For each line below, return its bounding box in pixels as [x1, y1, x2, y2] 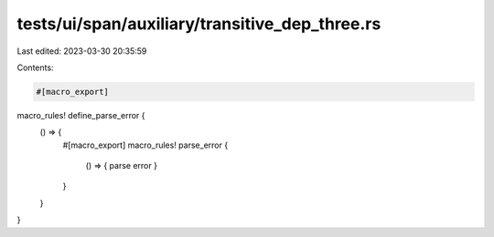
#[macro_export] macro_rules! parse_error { [62, 139, 229, 150]
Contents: [16, 62, 54, 73]
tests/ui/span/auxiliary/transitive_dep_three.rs [16, 14, 381, 34]
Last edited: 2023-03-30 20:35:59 [16, 46, 147, 57]
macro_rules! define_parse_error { [16, 109, 145, 120]
